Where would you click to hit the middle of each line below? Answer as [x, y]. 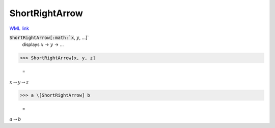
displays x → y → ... [43, 45]
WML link [19, 28]
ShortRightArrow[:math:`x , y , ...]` [49, 37]
